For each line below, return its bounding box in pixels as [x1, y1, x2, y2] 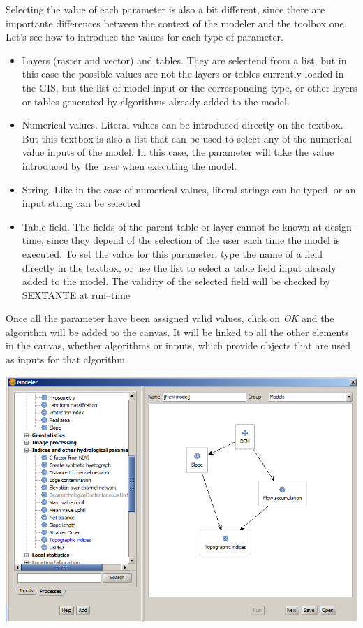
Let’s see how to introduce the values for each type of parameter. [6, 29, 283, 44]
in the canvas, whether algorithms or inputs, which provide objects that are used [6, 338, 351, 353]
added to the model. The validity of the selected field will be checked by [22, 274, 330, 289]
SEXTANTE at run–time [22, 287, 131, 302]
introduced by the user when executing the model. [22, 158, 237, 173]
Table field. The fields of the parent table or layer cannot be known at [22, 219, 322, 233]
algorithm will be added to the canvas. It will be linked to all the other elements [6, 324, 349, 339]
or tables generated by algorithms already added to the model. [22, 94, 290, 108]
